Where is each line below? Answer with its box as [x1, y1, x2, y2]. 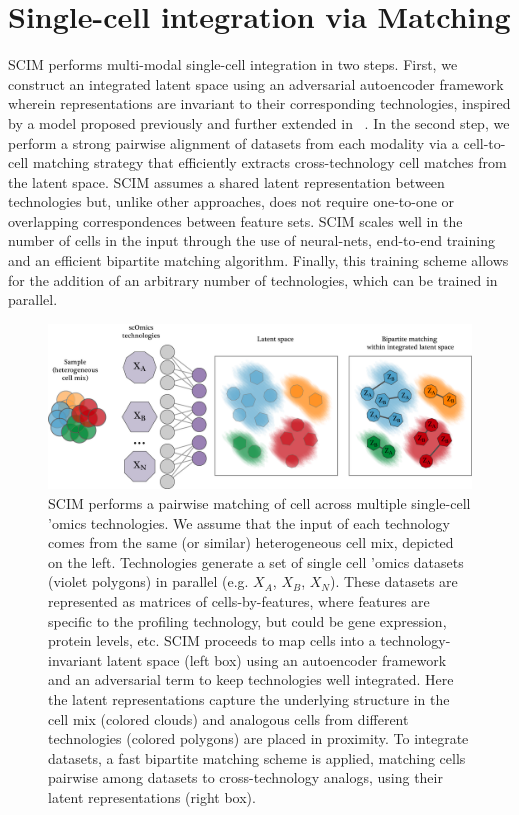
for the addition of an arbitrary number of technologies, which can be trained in [8, 269, 498, 290]
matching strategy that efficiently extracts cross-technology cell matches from [32, 152, 507, 173]
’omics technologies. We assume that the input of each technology [48, 512, 450, 533]
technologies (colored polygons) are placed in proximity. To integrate [48, 728, 469, 749]
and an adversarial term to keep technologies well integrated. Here [48, 669, 454, 690]
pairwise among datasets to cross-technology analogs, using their [48, 767, 443, 788]
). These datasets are [330, 571, 458, 592]
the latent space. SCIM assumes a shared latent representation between [8, 171, 445, 192]
